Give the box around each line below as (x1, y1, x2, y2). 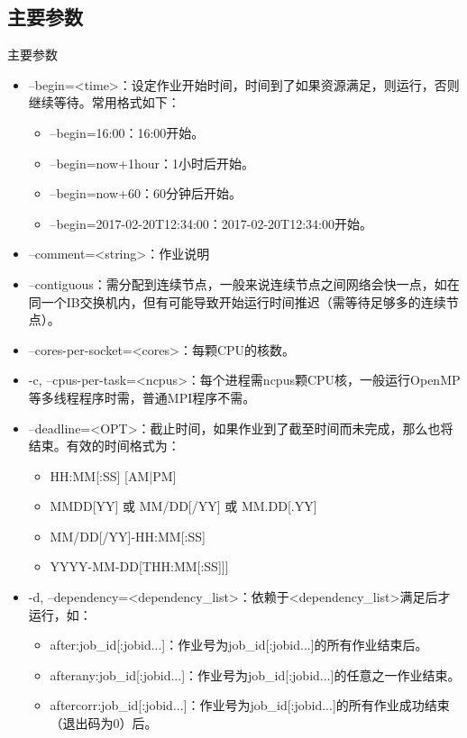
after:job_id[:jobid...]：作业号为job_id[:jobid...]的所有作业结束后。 (50, 635, 428, 654)
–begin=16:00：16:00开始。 (50, 123, 205, 141)
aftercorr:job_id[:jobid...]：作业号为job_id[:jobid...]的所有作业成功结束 (50, 696, 450, 715)
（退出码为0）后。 (50, 714, 158, 733)
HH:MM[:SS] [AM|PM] (50, 466, 177, 485)
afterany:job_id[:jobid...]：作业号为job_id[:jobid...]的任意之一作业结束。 (50, 665, 461, 684)
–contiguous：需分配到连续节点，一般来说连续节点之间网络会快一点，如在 (28, 274, 460, 293)
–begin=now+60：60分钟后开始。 (50, 184, 242, 203)
